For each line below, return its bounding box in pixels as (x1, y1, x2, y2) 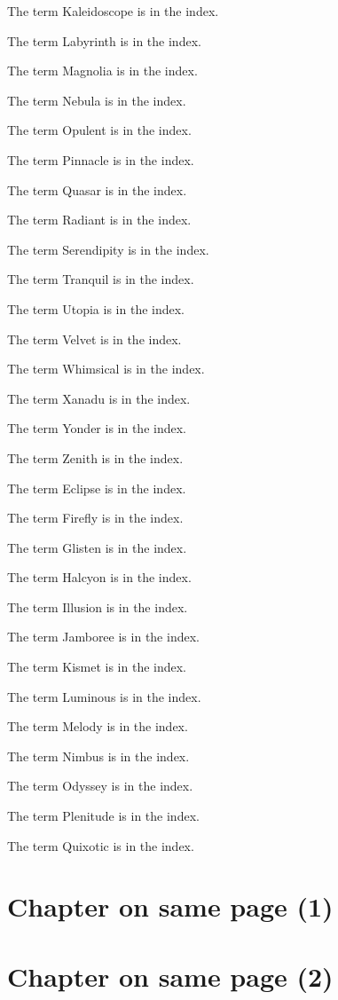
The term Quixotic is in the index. (7, 836, 194, 854)
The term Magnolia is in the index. (7, 61, 198, 80)
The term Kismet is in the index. (7, 657, 187, 676)
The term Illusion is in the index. (7, 597, 188, 616)
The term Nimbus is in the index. (7, 746, 190, 765)
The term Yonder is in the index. (7, 419, 186, 437)
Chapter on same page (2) (7, 957, 334, 994)
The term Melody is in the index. (7, 717, 188, 736)
